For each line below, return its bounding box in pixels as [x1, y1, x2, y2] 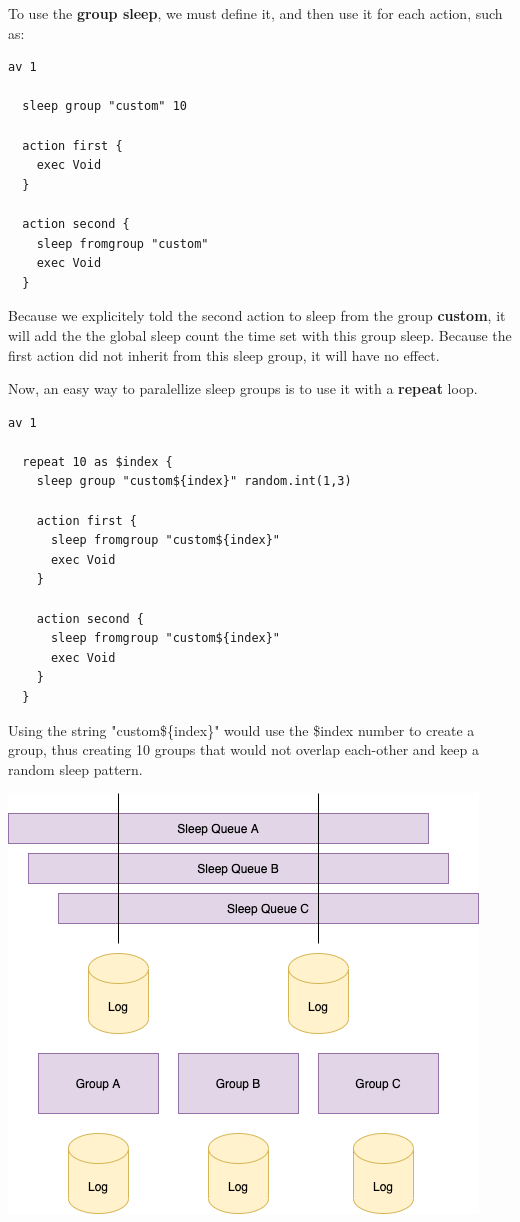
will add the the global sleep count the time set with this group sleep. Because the [8, 324, 512, 345]
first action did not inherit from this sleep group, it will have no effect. [8, 344, 440, 365]
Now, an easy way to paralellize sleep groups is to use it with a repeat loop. [8, 378, 478, 399]
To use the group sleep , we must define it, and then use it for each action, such [8, 3, 503, 23]
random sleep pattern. [8, 758, 143, 779]
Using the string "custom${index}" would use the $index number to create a [8, 719, 475, 740]
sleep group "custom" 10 [22, 99, 187, 114]
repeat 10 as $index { [22, 454, 173, 469]
